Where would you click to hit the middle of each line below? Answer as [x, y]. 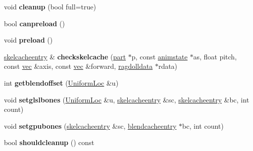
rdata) [168, 66]
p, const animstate [159, 56]
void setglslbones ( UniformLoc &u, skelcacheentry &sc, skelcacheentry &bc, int [127, 99]
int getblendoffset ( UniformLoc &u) [61, 82]
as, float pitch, [215, 56]
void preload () [28, 40]
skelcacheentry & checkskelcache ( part [65, 56]
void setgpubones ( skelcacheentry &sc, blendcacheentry [90, 126]
